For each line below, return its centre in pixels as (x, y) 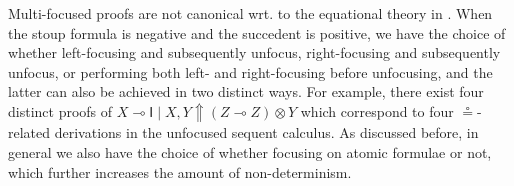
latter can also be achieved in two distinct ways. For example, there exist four (246, 91)
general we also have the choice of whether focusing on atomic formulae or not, (250, 152)
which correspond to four (377, 110)
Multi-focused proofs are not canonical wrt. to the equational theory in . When (250, 13)
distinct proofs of (60, 110)
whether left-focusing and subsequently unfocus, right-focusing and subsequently (254, 52)
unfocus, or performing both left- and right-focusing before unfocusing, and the (250, 71)
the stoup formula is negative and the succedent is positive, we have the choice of (257, 32)
